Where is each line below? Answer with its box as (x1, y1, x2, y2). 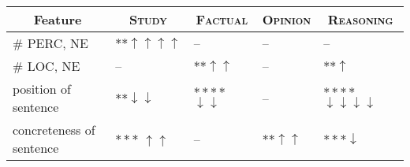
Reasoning (327, 10, 393, 28)
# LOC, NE (13, 57, 80, 75)
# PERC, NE (13, 34, 89, 52)
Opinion (262, 10, 311, 28)
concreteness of (13, 121, 95, 139)
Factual (196, 10, 248, 28)
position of (13, 80, 71, 98)
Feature (33, 10, 82, 28)
